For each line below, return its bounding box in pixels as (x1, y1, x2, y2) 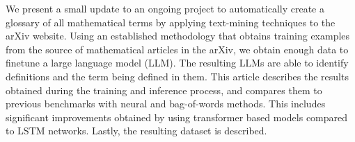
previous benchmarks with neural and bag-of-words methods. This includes (6, 96, 326, 111)
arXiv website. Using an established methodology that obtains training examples (6, 28, 350, 43)
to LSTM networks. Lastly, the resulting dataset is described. (6, 123, 267, 138)
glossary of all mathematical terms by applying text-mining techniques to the (6, 15, 336, 29)
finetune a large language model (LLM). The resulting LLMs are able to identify (6, 55, 349, 70)
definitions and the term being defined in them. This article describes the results (6, 69, 349, 83)
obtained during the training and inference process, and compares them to (6, 82, 322, 97)
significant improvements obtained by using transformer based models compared (6, 109, 348, 124)
